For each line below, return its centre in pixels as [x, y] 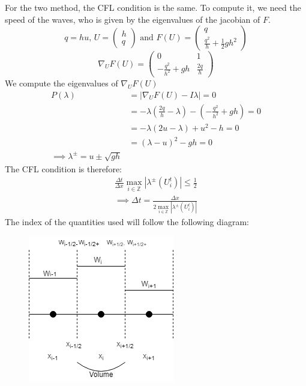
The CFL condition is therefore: [63, 168]
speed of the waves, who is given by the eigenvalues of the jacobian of [133, 19]
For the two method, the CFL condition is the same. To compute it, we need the [153, 7]
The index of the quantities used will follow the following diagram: [127, 221]
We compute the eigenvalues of [61, 83]
